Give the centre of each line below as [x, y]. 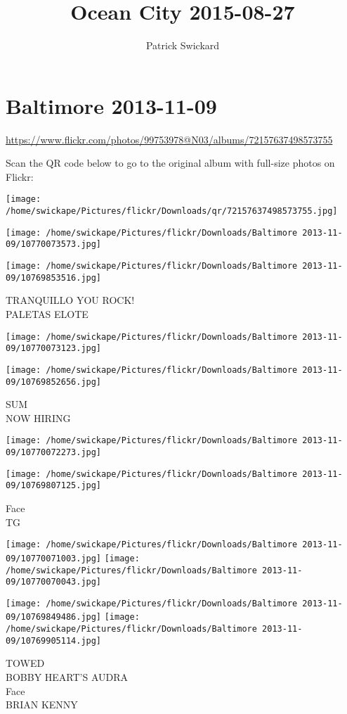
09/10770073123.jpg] [54, 349]
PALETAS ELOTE [47, 313]
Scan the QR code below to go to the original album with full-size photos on [170, 163]
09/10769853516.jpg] [54, 278]
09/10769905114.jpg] [54, 640]
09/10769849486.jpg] [54, 617]
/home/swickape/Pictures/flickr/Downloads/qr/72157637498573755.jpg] [172, 211]
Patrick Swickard [183, 45]
